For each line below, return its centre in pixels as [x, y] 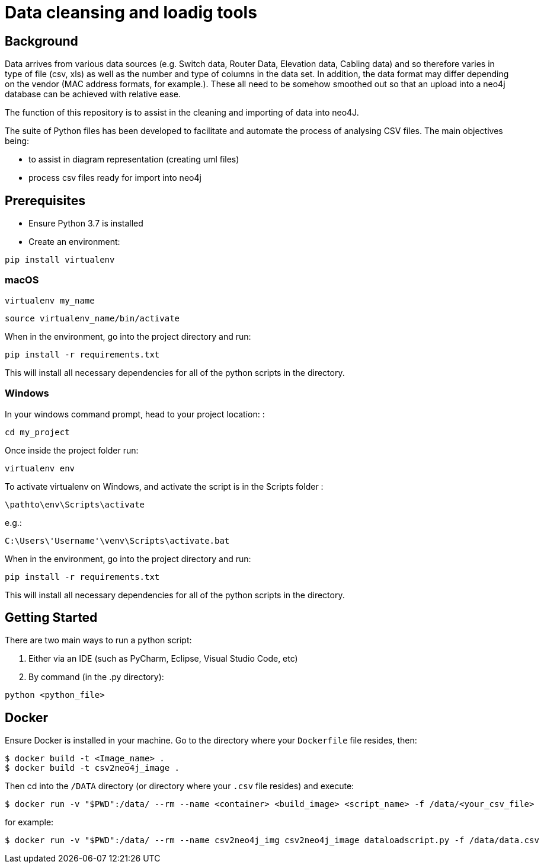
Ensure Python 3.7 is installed [86, 224]
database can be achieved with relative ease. [93, 94]
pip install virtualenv [60, 260]
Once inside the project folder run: [72, 450]
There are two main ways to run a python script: [98, 640]
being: [17, 141]
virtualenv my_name [50, 300]
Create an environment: [74, 242]
